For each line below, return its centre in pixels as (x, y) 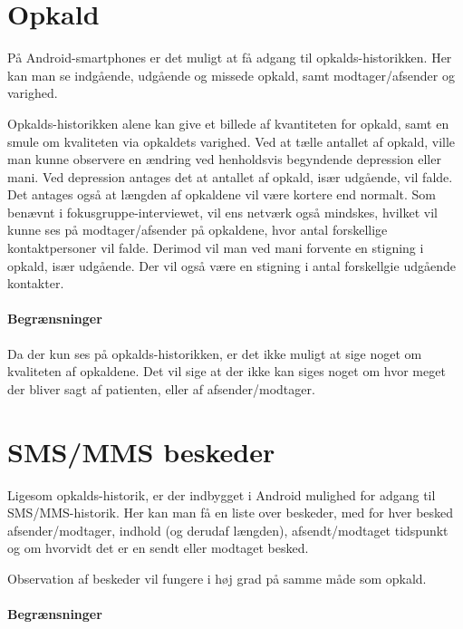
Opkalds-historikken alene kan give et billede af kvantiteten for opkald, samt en (228, 123)
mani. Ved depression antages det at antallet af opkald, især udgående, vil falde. (230, 176)
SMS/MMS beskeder (141, 451)
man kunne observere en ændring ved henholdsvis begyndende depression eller (224, 159)
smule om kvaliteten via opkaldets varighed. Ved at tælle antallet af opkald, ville (231, 141)
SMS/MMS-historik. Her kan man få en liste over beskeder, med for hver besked (231, 513)
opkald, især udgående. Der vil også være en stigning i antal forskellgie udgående (231, 265)
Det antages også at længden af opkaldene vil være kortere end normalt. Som (222, 194)
